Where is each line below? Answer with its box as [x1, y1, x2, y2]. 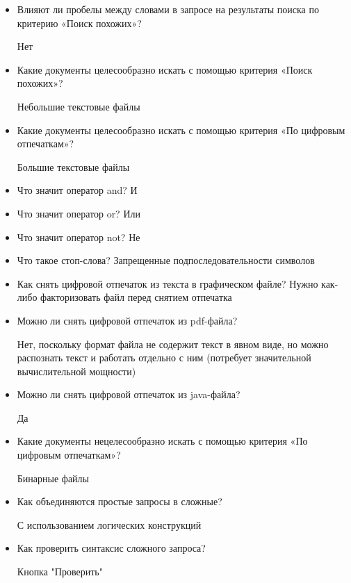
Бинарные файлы [17, 470, 89, 485]
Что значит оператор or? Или [17, 206, 140, 220]
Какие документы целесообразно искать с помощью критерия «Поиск [17, 62, 313, 76]
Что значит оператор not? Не [17, 229, 140, 244]
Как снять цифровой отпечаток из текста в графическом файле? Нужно [17, 276, 318, 290]
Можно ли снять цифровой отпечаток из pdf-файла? [17, 313, 238, 327]
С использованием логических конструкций [17, 517, 202, 532]
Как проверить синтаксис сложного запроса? [17, 541, 206, 555]
